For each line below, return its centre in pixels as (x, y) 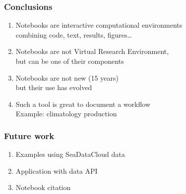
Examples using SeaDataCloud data (70, 154)
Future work (29, 135)
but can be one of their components (70, 61)
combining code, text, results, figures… (74, 34)
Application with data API (57, 170)
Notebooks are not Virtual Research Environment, (92, 51)
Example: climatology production (66, 114)
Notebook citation (43, 187)
